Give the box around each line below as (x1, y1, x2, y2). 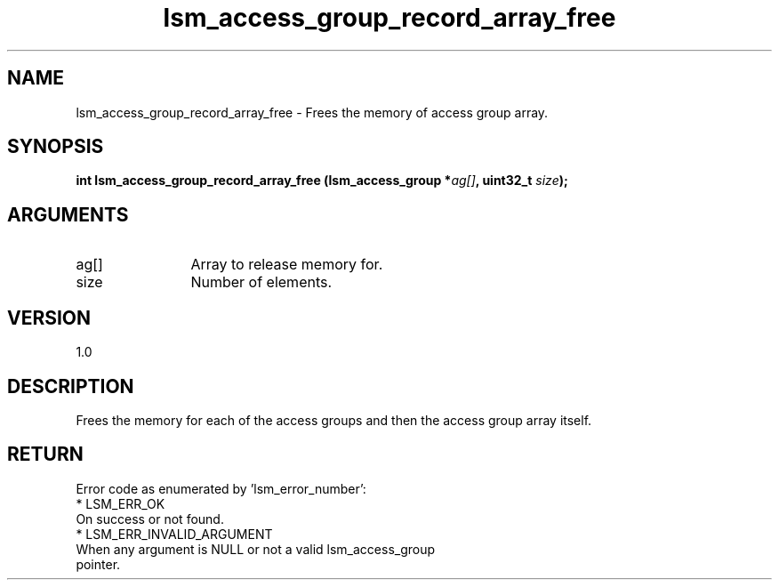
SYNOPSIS (7, 135, 104, 158)
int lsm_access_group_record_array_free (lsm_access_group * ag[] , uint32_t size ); (76, 173, 568, 189)
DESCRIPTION (7, 374, 134, 398)
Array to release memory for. (190, 255, 383, 274)
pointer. (76, 556, 121, 572)
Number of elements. (190, 273, 333, 292)
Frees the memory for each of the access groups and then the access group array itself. (76, 412, 592, 428)
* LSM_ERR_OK (76, 495, 165, 511)
